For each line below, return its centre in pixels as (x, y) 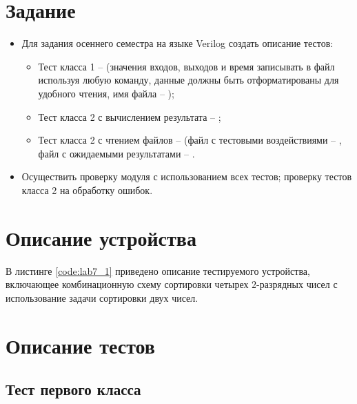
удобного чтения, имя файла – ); (106, 93)
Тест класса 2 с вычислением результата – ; (130, 116)
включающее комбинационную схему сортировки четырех (127, 284)
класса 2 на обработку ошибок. (87, 190)
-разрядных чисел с (297, 284)
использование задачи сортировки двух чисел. (102, 297)
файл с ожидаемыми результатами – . (116, 153)
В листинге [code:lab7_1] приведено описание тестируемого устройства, (158, 270)
